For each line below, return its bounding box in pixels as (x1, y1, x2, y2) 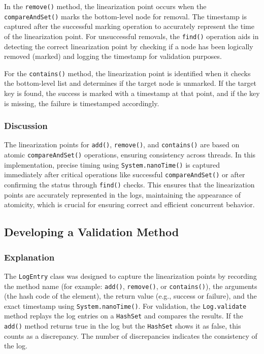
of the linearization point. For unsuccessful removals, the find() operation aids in (4, 30, 259, 41)
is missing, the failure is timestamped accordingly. (4, 98, 159, 108)
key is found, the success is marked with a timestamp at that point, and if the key (4, 88, 260, 98)
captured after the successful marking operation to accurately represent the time (4, 21, 254, 31)
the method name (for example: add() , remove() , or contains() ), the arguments (4, 280, 257, 291)
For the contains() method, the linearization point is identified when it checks (4, 68, 251, 78)
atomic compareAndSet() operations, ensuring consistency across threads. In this (4, 149, 256, 160)
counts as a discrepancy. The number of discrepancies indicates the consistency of (4, 330, 257, 341)
